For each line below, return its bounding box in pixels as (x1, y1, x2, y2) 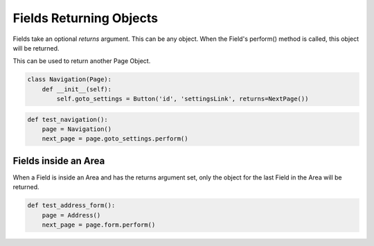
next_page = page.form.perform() (42, 221, 156, 229)
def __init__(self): (42, 85, 112, 93)
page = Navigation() (42, 125, 112, 133)
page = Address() (42, 211, 101, 219)
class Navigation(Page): (27, 76, 112, 83)
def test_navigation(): (27, 115, 109, 123)
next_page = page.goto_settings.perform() (42, 135, 188, 143)
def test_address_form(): (27, 202, 116, 209)
